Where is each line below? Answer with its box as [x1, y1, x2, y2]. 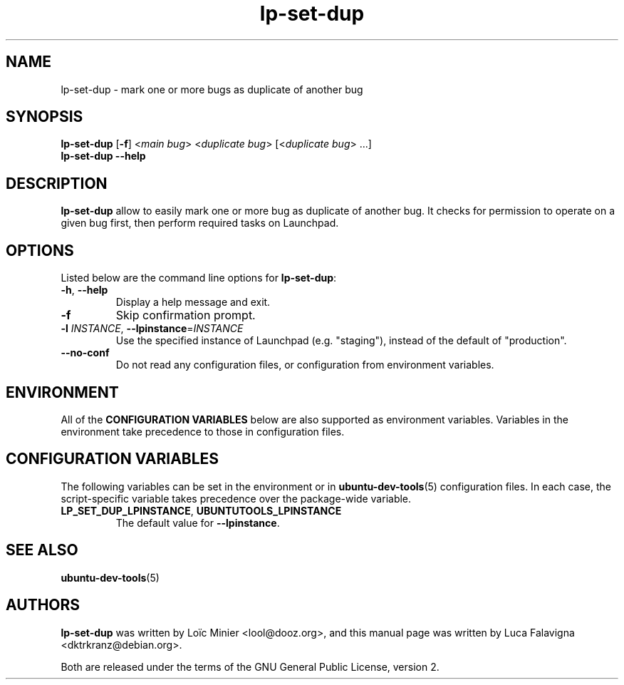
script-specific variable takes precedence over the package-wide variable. [61, 492, 412, 505]
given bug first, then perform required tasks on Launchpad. [61, 217, 339, 230]
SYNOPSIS [6, 108, 83, 126]
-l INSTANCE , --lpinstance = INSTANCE [61, 322, 244, 335]
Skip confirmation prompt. [115, 308, 256, 323]
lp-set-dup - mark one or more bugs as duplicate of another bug [61, 83, 363, 96]
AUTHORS [6, 596, 80, 614]
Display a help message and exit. [115, 296, 271, 309]
